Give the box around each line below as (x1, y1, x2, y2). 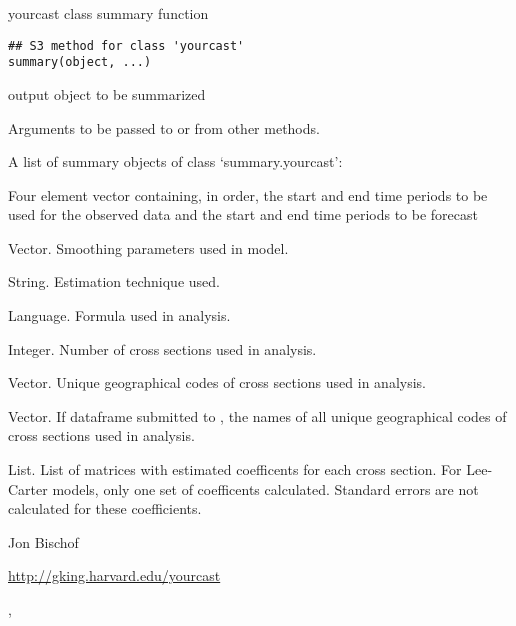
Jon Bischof (8, 531, 79, 552)
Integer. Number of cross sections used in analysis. (8, 338, 317, 359)
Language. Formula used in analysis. (8, 305, 231, 326)
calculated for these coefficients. (8, 498, 202, 519)
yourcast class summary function (8, 3, 209, 23)
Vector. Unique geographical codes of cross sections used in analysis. (8, 372, 426, 393)
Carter (8, 478, 48, 499)
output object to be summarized (8, 83, 206, 104)
